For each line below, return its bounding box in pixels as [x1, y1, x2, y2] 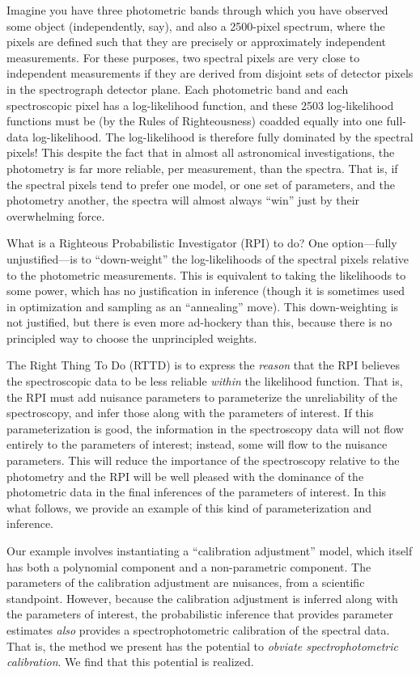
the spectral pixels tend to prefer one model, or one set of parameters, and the [6, 175, 396, 192]
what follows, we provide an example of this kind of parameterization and [6, 499, 372, 516]
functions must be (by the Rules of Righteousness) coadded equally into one [6, 112, 383, 129]
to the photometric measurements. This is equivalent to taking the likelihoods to [6, 266, 406, 283]
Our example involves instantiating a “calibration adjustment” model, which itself [6, 542, 413, 559]
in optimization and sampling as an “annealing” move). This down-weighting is [6, 297, 399, 314]
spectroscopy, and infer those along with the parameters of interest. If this [6, 404, 374, 421]
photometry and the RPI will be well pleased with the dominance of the [6, 467, 364, 484]
